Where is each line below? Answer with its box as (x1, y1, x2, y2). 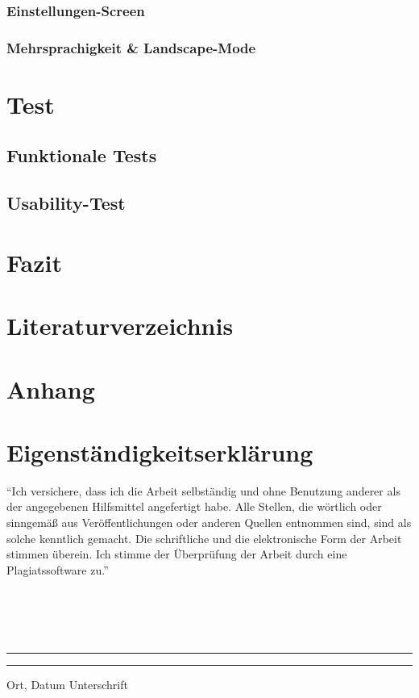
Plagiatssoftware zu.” (6, 561, 109, 578)
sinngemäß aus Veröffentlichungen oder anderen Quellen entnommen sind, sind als (6, 514, 412, 531)
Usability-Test (6, 190, 126, 215)
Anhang (6, 372, 95, 405)
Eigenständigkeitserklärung (6, 435, 313, 468)
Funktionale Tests (6, 143, 157, 168)
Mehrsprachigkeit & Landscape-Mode (6, 37, 256, 57)
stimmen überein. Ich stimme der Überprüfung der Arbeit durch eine (6, 545, 347, 562)
